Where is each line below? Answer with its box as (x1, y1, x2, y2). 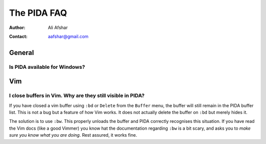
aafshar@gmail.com (48, 33, 89, 39)
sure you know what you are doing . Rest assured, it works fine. (9, 132, 137, 138)
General (9, 48, 34, 57)
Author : (9, 25, 26, 30)
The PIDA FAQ (9, 7, 67, 18)
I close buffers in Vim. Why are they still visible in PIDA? (9, 92, 145, 99)
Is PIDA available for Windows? (9, 63, 85, 70)
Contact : (9, 33, 28, 39)
